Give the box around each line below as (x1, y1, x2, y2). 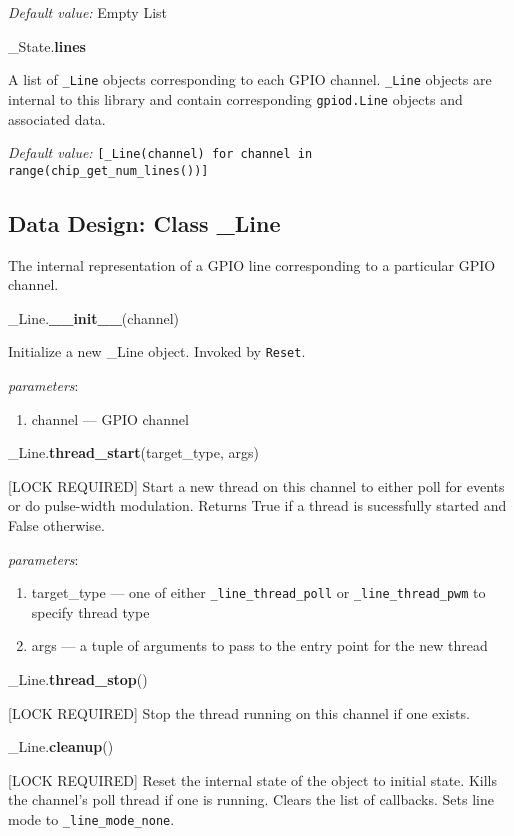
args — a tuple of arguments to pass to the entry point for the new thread (31, 635, 488, 656)
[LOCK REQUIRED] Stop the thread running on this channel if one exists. (8, 702, 470, 723)
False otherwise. (8, 515, 105, 536)
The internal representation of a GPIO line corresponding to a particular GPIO (8, 254, 496, 275)
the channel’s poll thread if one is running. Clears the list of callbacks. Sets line (8, 789, 494, 810)
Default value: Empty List (8, 2, 168, 22)
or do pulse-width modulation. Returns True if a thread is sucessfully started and (8, 495, 507, 516)
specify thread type (31, 601, 150, 622)
